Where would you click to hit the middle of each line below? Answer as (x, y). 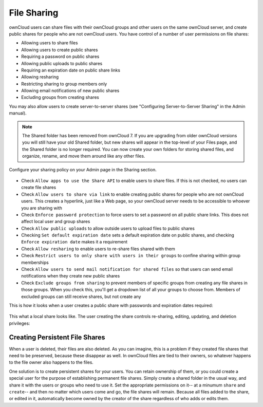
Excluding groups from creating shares (60, 97)
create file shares (38, 187)
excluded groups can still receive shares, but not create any (81, 296)
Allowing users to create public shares (60, 50)
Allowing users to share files (49, 43)
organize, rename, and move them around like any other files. (84, 156)
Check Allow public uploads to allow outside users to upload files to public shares (108, 228)
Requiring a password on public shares (60, 56)
